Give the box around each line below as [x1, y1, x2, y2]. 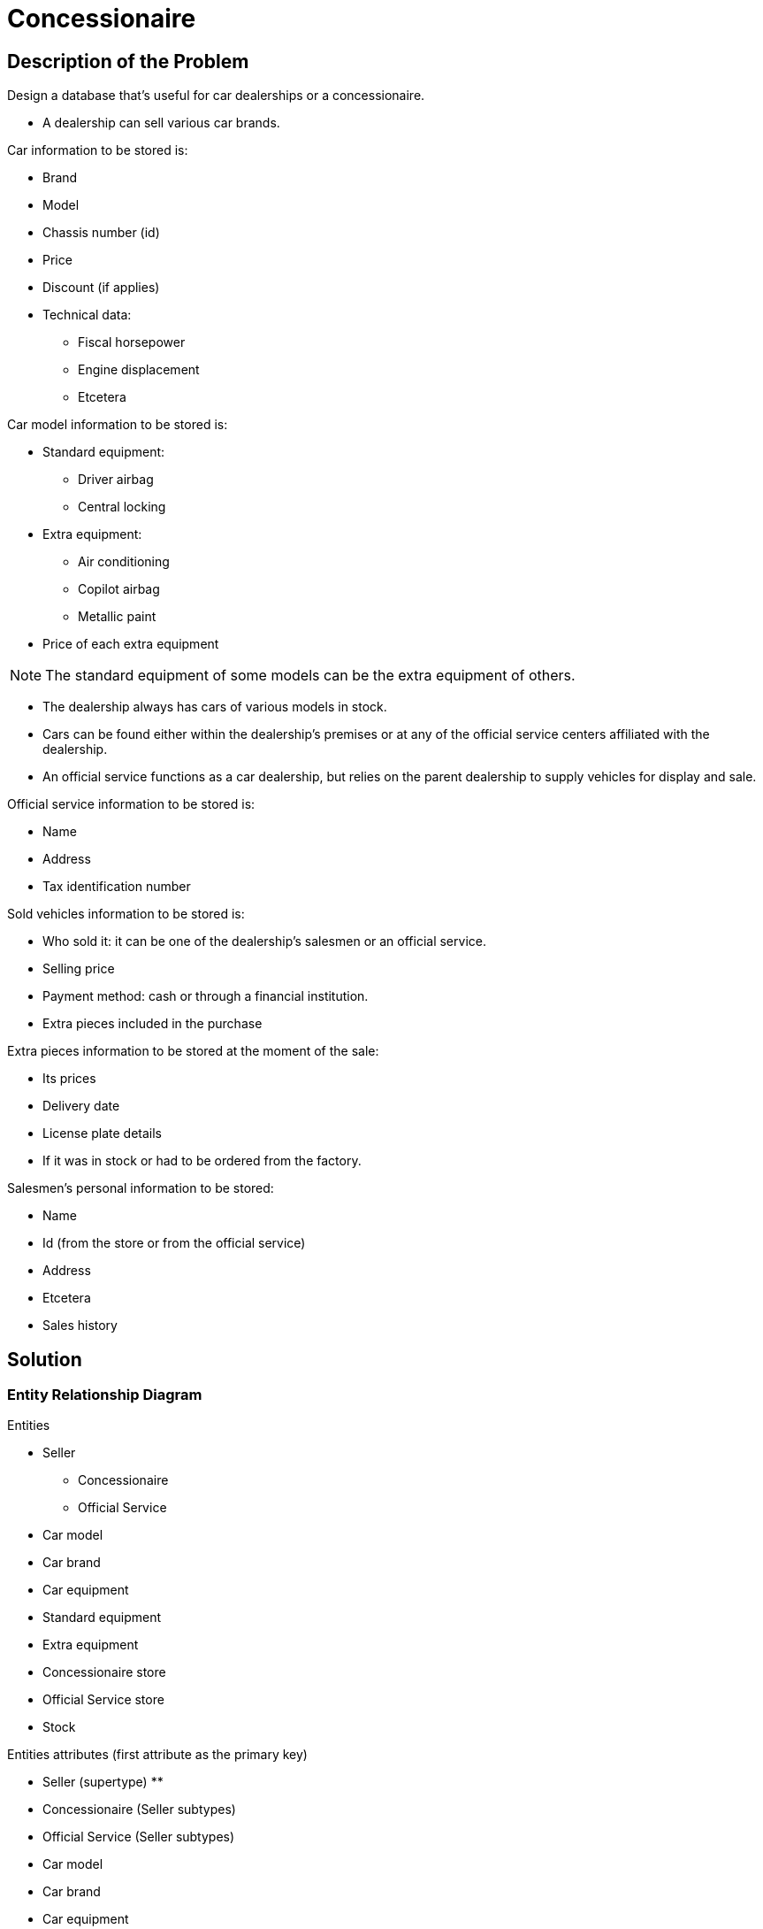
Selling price [42, 961, 115, 977]
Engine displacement [78, 362, 200, 378]
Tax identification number [42, 879, 191, 895]
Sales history [42, 1318, 118, 1333]
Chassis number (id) [42, 225, 160, 241]
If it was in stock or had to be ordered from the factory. [42, 1153, 362, 1169]
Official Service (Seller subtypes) [42, 1829, 235, 1845]
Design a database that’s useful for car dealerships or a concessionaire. [7, 88, 425, 104]
